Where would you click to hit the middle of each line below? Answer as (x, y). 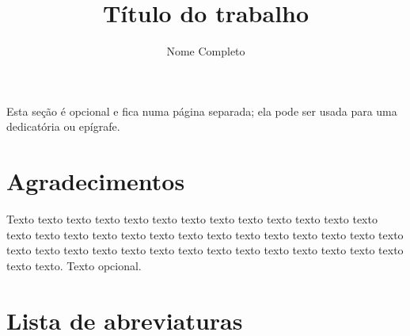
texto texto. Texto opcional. (74, 265)
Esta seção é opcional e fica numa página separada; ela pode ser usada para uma (202, 111)
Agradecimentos (96, 181)
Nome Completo (206, 51)
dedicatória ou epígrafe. (63, 126)
